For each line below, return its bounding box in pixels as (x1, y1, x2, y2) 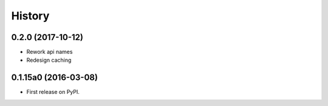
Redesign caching (26, 56, 72, 64)
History (11, 9, 50, 22)
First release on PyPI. (26, 88, 80, 96)
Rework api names (26, 48, 73, 56)
